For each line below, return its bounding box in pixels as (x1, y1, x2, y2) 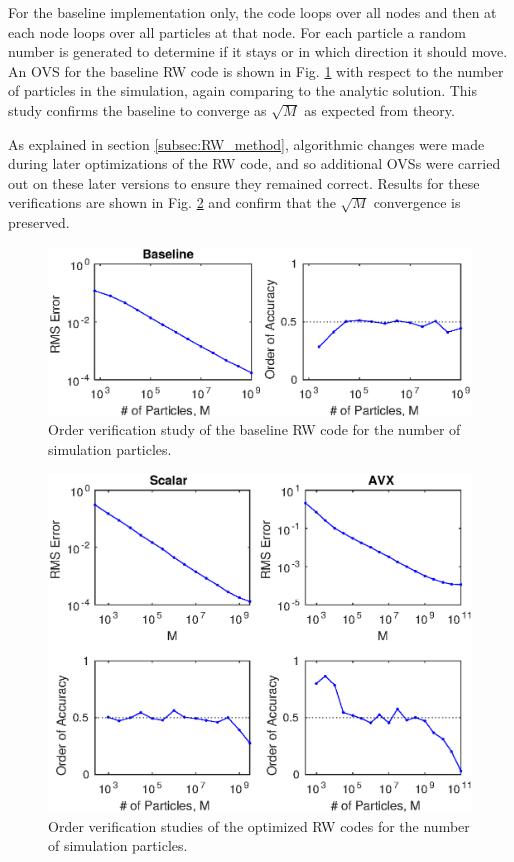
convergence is (373, 192, 461, 213)
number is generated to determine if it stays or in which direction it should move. (8, 41, 508, 62)
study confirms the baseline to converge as (8, 99, 267, 120)
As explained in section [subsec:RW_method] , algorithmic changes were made (8, 133, 485, 154)
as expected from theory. (304, 99, 455, 120)
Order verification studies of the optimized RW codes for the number (48, 815, 470, 836)
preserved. (8, 211, 70, 232)
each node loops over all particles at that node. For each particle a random (8, 21, 466, 42)
